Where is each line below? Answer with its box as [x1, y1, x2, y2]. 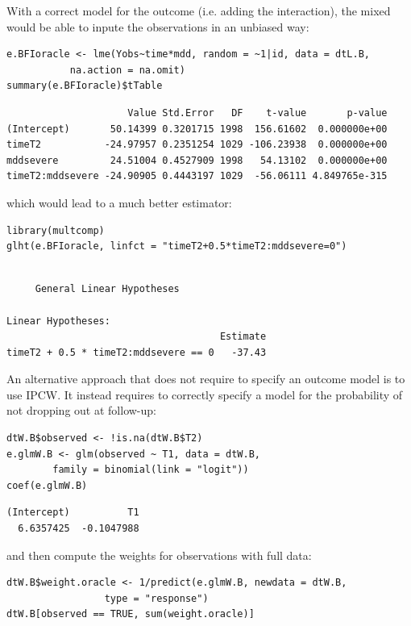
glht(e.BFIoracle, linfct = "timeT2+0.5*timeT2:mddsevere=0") [6, 240, 347, 252]
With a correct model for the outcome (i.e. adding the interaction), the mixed [6, 2, 391, 19]
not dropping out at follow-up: [6, 402, 156, 419]
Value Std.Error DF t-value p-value [127, 106, 388, 119]
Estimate [219, 331, 267, 343]
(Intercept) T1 [6, 507, 139, 519]
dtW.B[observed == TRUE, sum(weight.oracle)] [6, 608, 255, 620]
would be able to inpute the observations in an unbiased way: [6, 18, 309, 35]
